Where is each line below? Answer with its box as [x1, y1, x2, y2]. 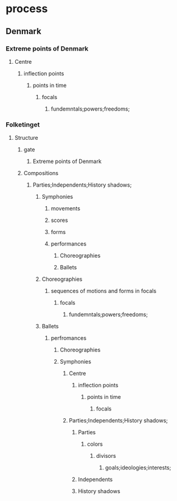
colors [87, 440, 103, 448]
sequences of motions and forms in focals [50, 288, 156, 295]
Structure [14, 134, 38, 142]
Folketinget [5, 120, 40, 129]
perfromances [50, 334, 86, 342]
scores [50, 216, 68, 224]
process [5, 2, 48, 16]
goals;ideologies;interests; [105, 464, 172, 471]
